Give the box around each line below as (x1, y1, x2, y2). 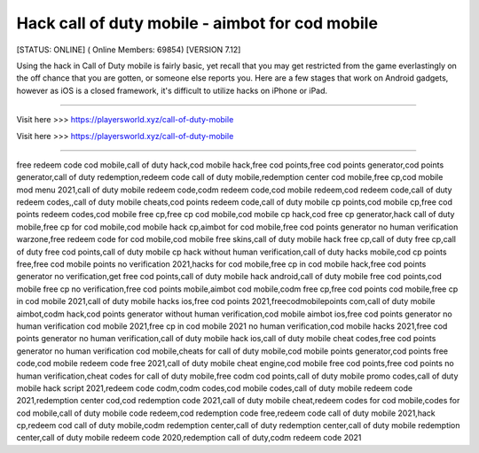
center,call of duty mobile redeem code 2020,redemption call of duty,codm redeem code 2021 (16, 433, 362, 443)
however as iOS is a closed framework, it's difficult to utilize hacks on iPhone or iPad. (16, 85, 328, 96)
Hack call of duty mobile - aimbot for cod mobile (16, 13, 379, 33)
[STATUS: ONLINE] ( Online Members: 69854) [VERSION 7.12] (16, 44, 241, 55)
